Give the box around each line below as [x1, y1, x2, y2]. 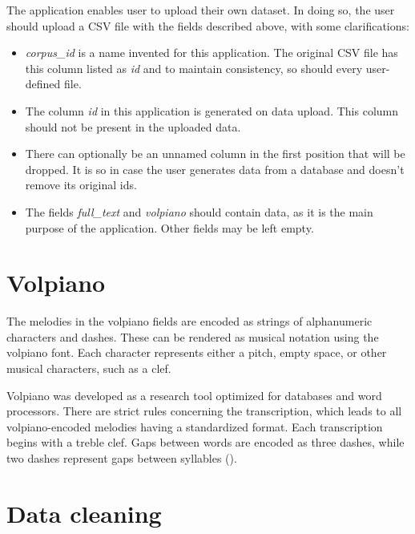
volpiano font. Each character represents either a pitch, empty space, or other [6, 344, 387, 361]
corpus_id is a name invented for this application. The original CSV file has [25, 44, 398, 61]
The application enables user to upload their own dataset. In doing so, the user [6, 2, 395, 18]
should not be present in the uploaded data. [25, 118, 241, 135]
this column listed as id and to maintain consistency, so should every [25, 59, 363, 76]
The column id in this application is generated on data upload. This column [25, 102, 398, 119]
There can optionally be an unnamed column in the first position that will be [25, 145, 405, 162]
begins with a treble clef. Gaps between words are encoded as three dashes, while [6, 434, 405, 451]
